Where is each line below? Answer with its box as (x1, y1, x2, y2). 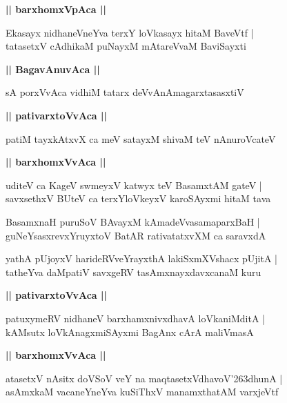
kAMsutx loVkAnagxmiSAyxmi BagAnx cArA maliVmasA (6, 324, 254, 339)
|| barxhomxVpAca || (6, 2, 106, 16)
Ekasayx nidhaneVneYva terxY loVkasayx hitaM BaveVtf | (6, 25, 254, 39)
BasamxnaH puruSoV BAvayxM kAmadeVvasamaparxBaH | (6, 214, 260, 228)
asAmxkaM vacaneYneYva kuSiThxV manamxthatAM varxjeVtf (6, 384, 279, 399)
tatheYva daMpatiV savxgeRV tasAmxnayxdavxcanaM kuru (6, 264, 261, 279)
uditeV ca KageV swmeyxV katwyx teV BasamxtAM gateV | (6, 177, 262, 192)
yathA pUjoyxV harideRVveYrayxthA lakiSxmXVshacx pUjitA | (6, 251, 277, 266)
